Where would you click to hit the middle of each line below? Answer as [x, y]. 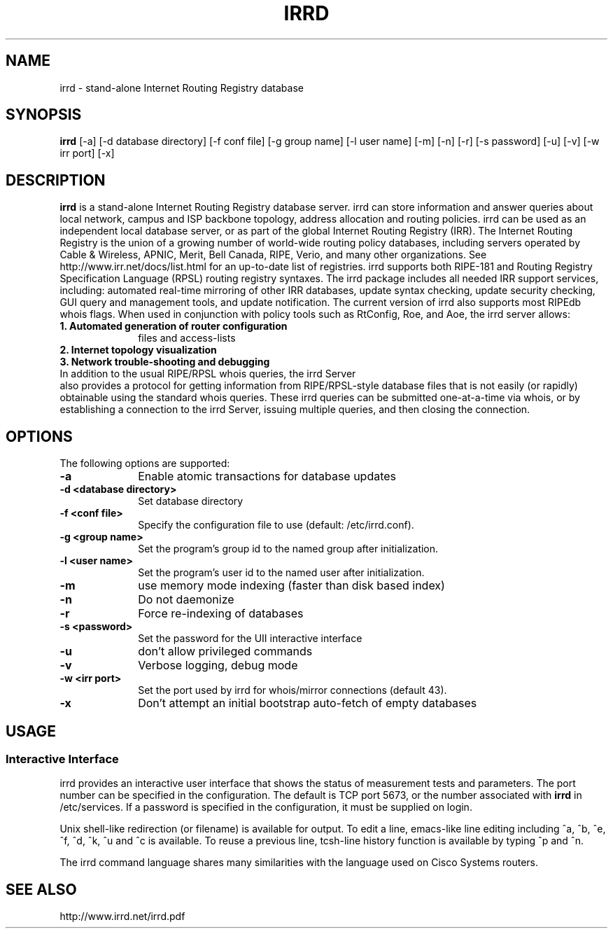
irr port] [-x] [87, 153]
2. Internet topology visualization [138, 350]
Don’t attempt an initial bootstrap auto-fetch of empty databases [308, 703]
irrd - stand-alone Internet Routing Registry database [182, 88]
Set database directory [191, 501]
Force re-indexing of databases [221, 614]
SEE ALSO [41, 889]
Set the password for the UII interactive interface [250, 639]
